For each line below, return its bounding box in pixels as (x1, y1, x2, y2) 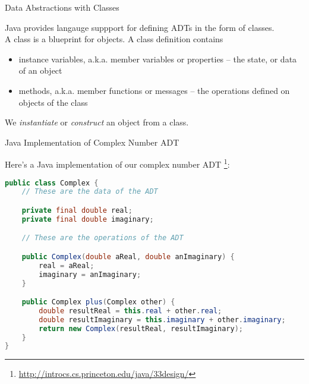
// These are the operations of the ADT (21, 234, 184, 243)
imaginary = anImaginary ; (39, 270, 141, 279)
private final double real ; (21, 206, 133, 215)
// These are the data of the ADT (21, 187, 158, 196)
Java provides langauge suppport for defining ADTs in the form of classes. (5, 21, 275, 33)
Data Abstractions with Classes (5, 1, 119, 13)
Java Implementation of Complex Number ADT (5, 136, 179, 148)
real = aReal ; (39, 261, 94, 270)
